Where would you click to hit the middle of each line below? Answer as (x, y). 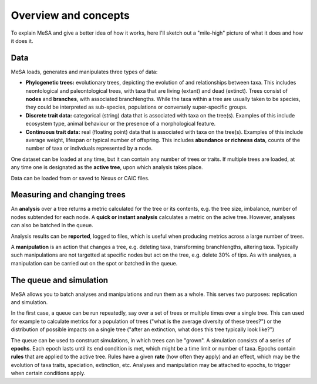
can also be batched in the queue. (52, 225)
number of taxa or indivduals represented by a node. (89, 148)
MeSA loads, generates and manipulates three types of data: (84, 72)
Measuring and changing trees (68, 195)
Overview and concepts (70, 15)
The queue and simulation (60, 280)
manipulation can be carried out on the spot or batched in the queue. (94, 263)
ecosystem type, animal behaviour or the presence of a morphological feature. (121, 124)
